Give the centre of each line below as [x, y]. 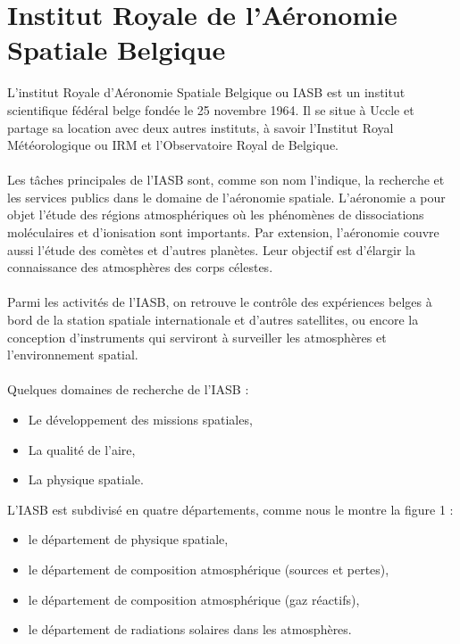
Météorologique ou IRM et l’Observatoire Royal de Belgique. [173, 145]
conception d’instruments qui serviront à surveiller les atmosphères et [197, 337]
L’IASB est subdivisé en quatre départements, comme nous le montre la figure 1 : [230, 509]
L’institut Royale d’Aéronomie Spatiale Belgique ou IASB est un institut [206, 92]
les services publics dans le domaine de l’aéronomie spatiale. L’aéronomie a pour [226, 197]
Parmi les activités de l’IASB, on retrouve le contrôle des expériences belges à [220, 302]
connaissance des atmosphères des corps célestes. [140, 267]
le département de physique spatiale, [128, 539]
